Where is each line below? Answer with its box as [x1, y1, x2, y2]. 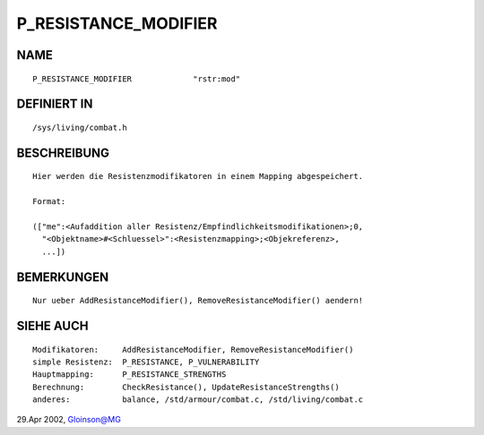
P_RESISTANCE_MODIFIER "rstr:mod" [32, 73, 241, 84]
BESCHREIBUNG [16, 145, 110, 160]
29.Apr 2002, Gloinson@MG [16, 414, 121, 425]
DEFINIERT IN [16, 97, 93, 112]
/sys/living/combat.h [32, 122, 127, 132]
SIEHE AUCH [16, 318, 89, 333]
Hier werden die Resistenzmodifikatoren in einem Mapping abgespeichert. [32, 171, 364, 182]
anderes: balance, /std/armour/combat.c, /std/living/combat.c [32, 395, 364, 405]
